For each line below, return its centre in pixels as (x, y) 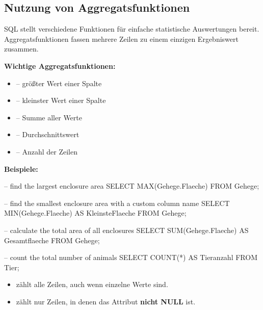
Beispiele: (21, 169)
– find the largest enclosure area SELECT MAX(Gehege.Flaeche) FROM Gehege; (132, 186)
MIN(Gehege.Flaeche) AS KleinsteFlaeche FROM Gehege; (95, 213)
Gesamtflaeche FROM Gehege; (52, 240)
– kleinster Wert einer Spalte (61, 100)
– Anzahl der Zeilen (47, 151)
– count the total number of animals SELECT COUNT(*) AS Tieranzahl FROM (131, 257)
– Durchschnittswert (48, 134)
